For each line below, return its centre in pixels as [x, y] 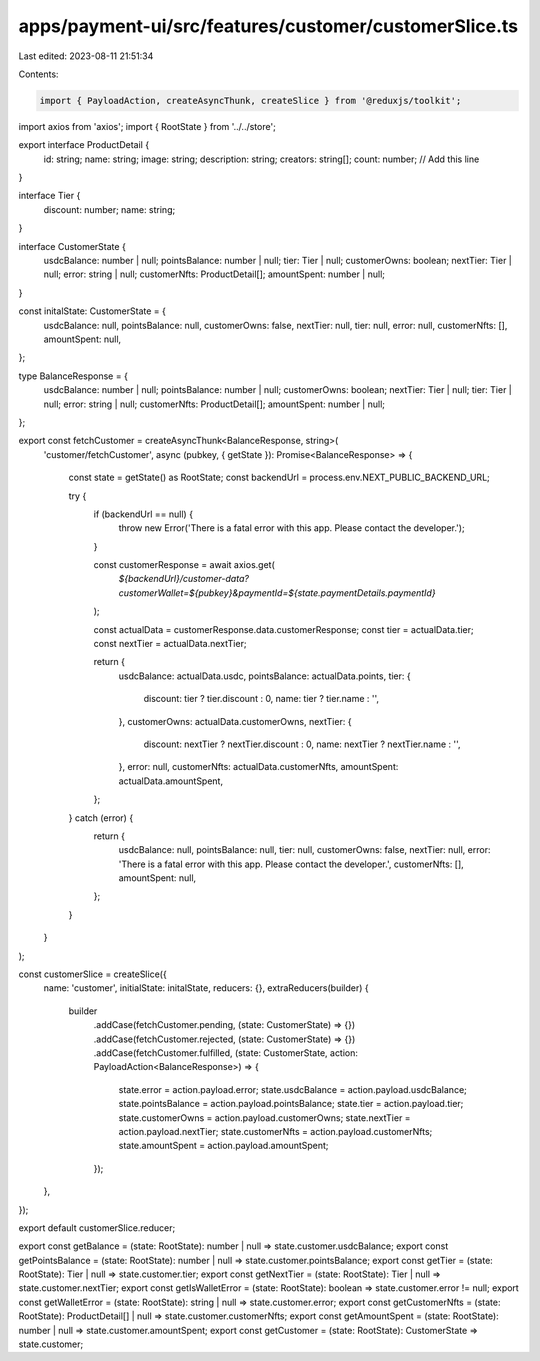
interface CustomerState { [72, 246]
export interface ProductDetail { [84, 145]
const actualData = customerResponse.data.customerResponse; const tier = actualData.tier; [283, 629]
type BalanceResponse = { [73, 376]
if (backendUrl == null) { [143, 514]
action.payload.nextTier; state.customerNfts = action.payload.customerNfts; [275, 1131]
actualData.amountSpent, [171, 781]
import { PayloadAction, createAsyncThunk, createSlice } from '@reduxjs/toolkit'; [250, 100]
